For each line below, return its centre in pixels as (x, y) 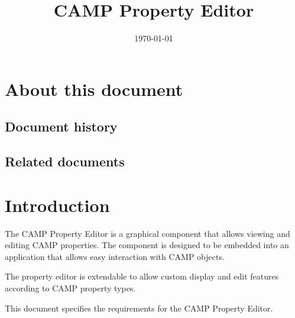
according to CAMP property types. (70, 288)
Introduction (57, 205)
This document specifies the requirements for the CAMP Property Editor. (139, 308)
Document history (61, 126)
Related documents (65, 161)
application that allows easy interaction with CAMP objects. (115, 256)
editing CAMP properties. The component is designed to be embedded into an (147, 245)
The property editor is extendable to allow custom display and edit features (142, 276)
